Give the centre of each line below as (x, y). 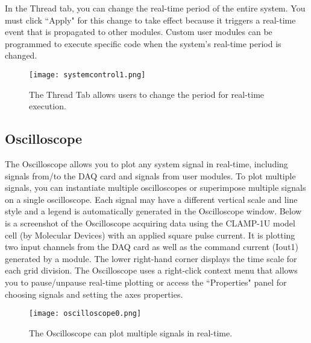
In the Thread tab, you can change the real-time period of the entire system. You (155, 8)
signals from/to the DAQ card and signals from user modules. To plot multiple (150, 175)
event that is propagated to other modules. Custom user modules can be (139, 32)
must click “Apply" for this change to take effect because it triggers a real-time (150, 20)
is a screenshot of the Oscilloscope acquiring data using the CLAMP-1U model (150, 223)
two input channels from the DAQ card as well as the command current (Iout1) (152, 247)
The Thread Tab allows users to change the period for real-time (147, 94)
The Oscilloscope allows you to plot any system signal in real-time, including (146, 164)
